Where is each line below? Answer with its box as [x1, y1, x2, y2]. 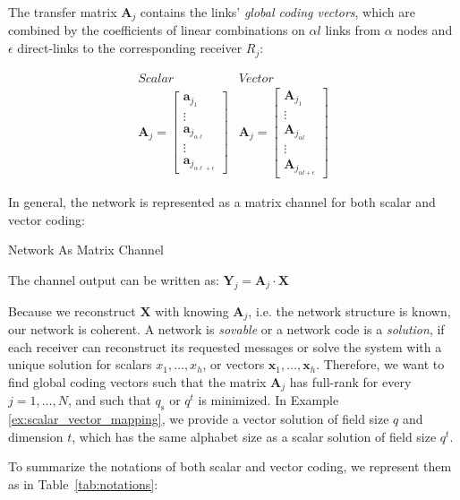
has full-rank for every [289, 372, 412, 391]
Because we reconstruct [8, 301, 136, 320]
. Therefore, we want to [316, 355, 445, 374]
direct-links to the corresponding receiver [17, 39, 243, 57]
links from [325, 21, 380, 39]
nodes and [396, 21, 453, 39]
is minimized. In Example [198, 391, 339, 409]
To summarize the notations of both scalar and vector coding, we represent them [8, 457, 452, 476]
